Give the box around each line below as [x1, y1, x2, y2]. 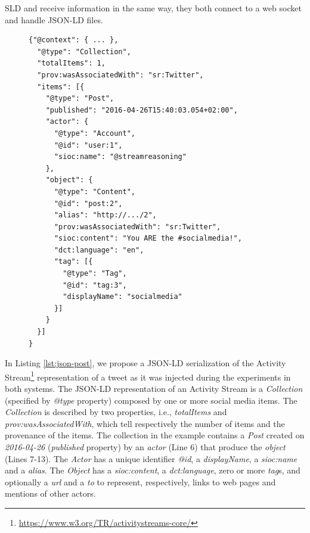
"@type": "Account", [54, 129, 135, 138]
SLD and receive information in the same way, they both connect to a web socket [5, 2, 302, 14]
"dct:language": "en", [54, 245, 144, 254]
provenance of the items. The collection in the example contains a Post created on [5, 429, 305, 441]
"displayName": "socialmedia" [63, 292, 182, 301]
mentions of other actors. [5, 487, 96, 500]
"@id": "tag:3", [63, 280, 127, 289]
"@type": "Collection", [37, 47, 131, 56]
